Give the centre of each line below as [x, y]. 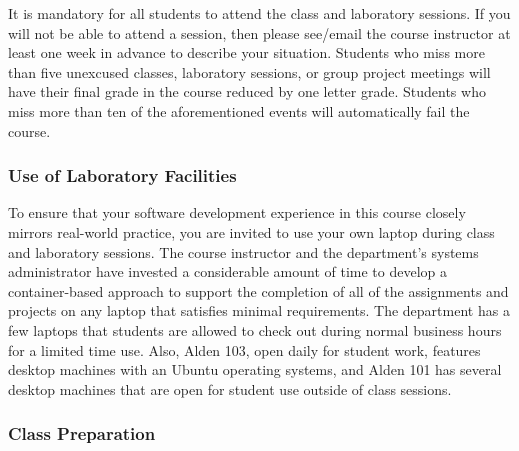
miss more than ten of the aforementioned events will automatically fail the [239, 110]
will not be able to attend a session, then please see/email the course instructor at [259, 32]
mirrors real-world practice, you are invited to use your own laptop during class [251, 231]
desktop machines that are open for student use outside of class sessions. [230, 388]
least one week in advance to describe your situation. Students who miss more [246, 52]
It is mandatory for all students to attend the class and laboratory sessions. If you [259, 13]
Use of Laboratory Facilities [122, 175]
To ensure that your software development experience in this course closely [237, 212]
